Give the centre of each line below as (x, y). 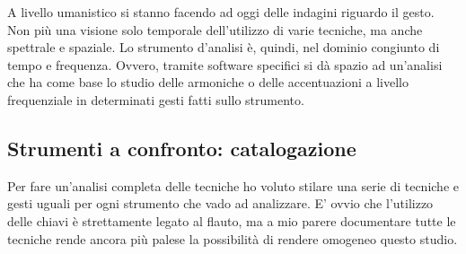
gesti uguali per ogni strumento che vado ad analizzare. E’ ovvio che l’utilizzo (220, 203)
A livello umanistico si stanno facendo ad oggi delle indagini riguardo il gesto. (221, 12)
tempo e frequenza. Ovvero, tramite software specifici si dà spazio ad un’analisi (225, 64)
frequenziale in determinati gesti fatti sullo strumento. (156, 99)
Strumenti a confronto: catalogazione (182, 148)
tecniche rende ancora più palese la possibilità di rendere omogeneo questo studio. (233, 238)
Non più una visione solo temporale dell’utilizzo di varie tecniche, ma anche (215, 29)
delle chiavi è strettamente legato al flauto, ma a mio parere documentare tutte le (232, 220)
